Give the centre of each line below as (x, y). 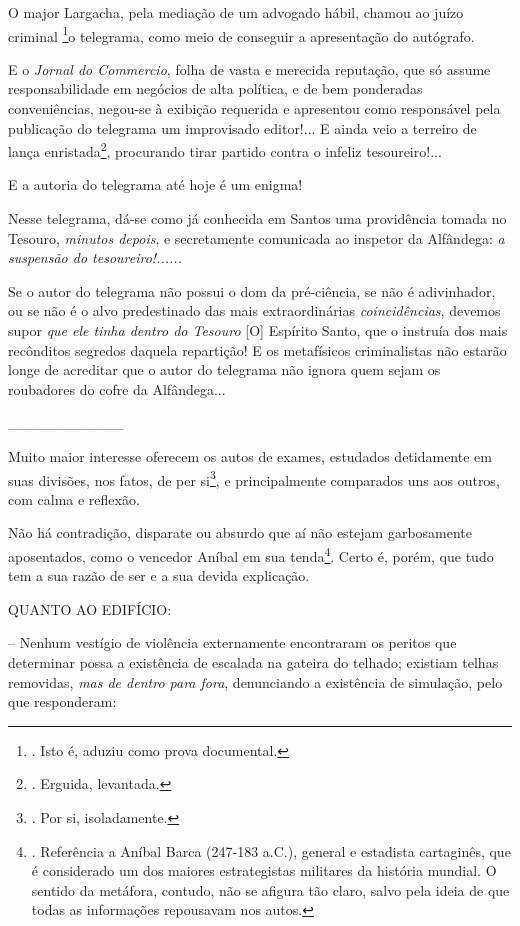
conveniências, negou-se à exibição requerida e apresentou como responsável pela (254, 108)
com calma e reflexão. (74, 498)
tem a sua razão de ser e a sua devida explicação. (159, 575)
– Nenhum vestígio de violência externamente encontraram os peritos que (232, 642)
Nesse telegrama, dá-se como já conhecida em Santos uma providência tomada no (257, 218)
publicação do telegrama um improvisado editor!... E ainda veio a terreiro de (242, 127)
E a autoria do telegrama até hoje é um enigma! (155, 184)
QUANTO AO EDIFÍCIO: (90, 608)
